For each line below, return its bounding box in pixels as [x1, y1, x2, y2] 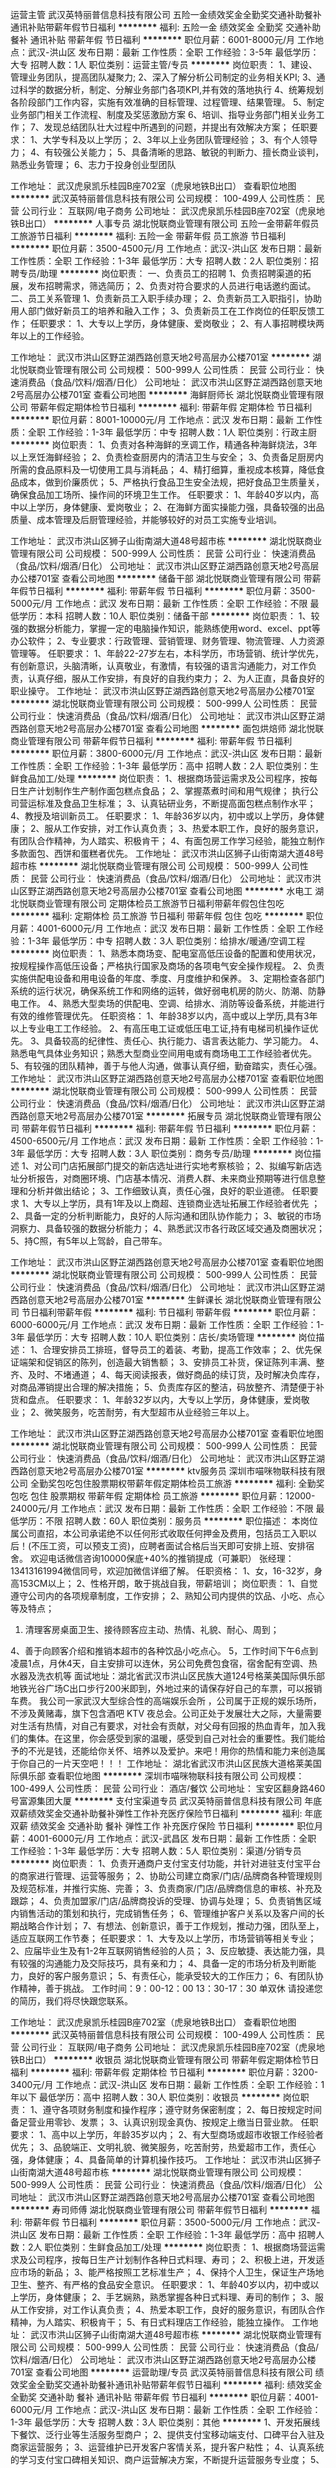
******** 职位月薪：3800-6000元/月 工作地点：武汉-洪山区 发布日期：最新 [10, 748, 323, 759]
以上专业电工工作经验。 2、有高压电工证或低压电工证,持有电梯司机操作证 [10, 1023, 310, 1034]
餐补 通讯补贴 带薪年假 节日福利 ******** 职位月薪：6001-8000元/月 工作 [10, 34, 315, 45]
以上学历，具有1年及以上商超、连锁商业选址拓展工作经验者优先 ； [51, 1198, 321, 1209]
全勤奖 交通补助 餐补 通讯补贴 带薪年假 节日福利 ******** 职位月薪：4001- [10, 2391, 320, 2403]
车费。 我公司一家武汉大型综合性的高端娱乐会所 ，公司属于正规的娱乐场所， [10, 1695, 322, 1707]
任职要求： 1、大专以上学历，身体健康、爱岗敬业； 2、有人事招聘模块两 [29, 318, 325, 329]
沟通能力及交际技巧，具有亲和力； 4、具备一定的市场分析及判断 [44, 1958, 308, 1969]
